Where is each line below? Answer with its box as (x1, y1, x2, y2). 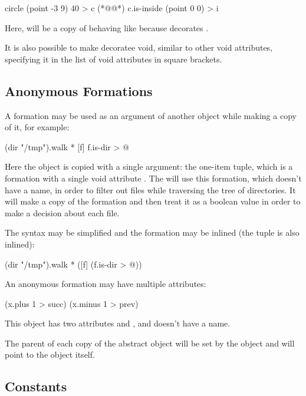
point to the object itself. (5, 348, 95, 361)
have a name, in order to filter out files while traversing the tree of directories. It (5, 183, 296, 196)
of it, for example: (5, 121, 70, 133)
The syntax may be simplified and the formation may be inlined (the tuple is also (5, 226, 300, 239)
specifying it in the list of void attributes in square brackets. (5, 52, 222, 65)
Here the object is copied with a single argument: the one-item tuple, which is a (5, 160, 293, 173)
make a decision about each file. (5, 206, 120, 219)
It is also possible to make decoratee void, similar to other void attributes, (5, 41, 273, 54)
